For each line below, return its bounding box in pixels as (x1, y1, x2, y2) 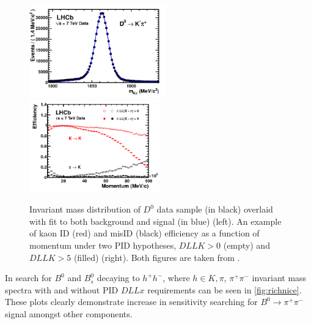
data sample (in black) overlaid (156, 203, 273, 216)
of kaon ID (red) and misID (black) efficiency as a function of (29, 227, 260, 239)
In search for (5, 271, 52, 284)
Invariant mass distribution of (29, 203, 141, 216)
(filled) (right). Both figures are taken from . (73, 251, 240, 263)
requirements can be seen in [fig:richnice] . (147, 283, 302, 296)
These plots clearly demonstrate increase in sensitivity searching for (5, 295, 258, 308)
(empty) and (223, 239, 270, 252)
